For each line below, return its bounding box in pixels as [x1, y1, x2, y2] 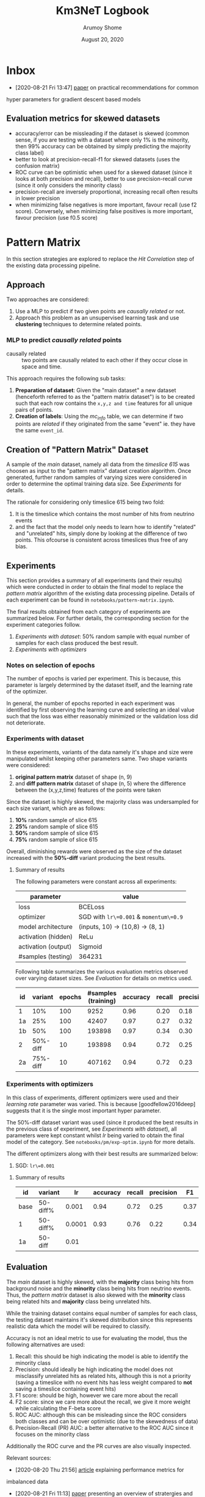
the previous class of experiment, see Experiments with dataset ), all [6, 1125, 177, 1132]
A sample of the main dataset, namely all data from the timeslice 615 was [6, 461, 190, 468]
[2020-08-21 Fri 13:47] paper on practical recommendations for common [15, 84, 199, 91]
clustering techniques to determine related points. [15, 321, 142, 328]
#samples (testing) [18, 952, 73, 961]
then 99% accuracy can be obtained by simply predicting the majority [15, 142, 191, 150]
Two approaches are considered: [6, 296, 90, 303]
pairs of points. [15, 406, 54, 413]
